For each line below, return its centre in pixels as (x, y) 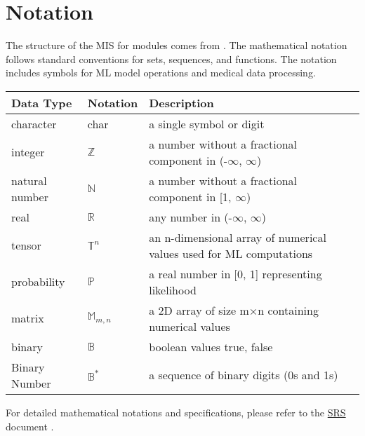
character (34, 123)
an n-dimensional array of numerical (238, 237)
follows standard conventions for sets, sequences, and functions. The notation (171, 59)
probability (38, 282)
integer (28, 152)
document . (30, 426)
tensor (26, 245)
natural (29, 180)
